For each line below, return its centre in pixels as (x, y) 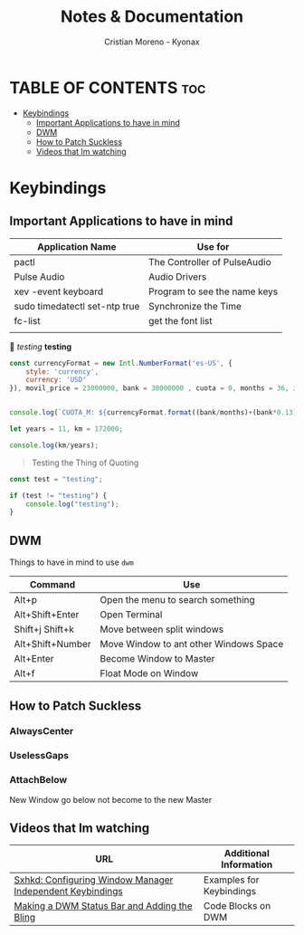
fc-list (27, 320)
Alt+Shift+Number (53, 644)
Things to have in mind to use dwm (71, 562)
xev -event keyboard (59, 291)
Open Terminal (131, 615)
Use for (213, 246)
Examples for (231, 880)
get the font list (180, 320)
